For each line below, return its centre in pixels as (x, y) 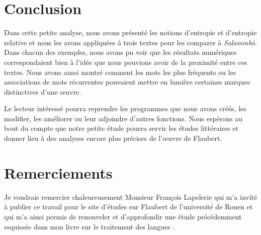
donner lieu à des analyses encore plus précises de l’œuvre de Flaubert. (113, 138)
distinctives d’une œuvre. (43, 91)
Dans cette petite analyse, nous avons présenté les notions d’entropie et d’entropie (130, 32)
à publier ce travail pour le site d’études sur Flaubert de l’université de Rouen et (128, 207)
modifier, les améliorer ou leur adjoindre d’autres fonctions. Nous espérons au (123, 118)
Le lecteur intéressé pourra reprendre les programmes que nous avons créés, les (125, 108)
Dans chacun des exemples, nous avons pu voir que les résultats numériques (120, 52)
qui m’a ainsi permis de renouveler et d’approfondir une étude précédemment (123, 216)
